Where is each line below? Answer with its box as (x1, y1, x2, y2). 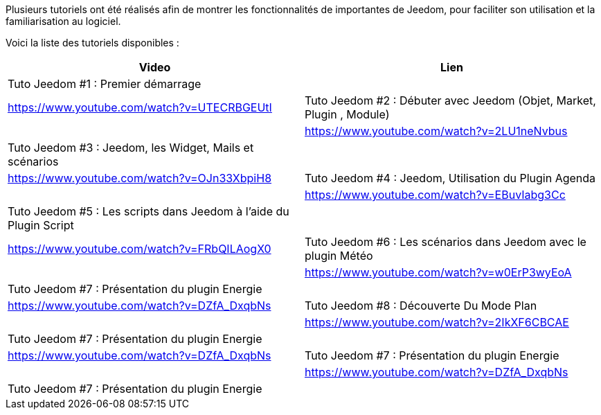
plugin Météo (305, 249, 373, 263)
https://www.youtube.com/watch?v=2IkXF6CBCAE (305, 315, 569, 329)
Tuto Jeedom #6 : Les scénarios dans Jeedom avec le (305, 235, 586, 249)
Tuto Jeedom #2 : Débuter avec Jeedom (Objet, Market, (305, 94, 596, 107)
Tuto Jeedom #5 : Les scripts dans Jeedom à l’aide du (8, 204, 289, 218)
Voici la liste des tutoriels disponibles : (6, 37, 179, 48)
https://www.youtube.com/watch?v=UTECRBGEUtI (8, 100, 272, 114)
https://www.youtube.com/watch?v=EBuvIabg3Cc (305, 188, 566, 202)
